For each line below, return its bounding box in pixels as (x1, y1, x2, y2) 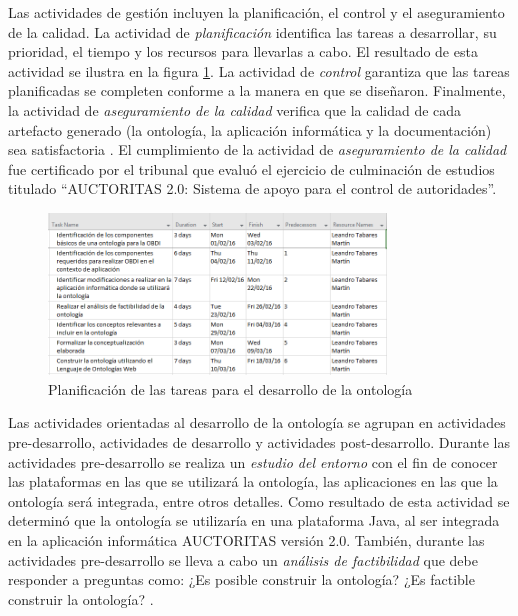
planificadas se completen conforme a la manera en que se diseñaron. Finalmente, (8, 80, 506, 101)
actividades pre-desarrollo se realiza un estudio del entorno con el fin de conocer (8, 451, 498, 472)
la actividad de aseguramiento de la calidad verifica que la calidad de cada (8, 99, 462, 120)
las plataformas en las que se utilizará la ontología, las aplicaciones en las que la (8, 471, 498, 492)
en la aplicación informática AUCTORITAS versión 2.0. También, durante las (8, 530, 485, 551)
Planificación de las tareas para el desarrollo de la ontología (48, 378, 413, 399)
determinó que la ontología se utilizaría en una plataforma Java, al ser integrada (8, 510, 500, 531)
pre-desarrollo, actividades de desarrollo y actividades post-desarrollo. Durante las (8, 432, 510, 453)
